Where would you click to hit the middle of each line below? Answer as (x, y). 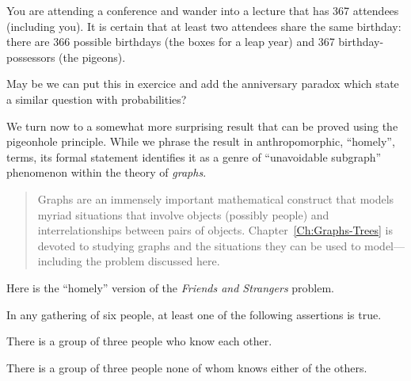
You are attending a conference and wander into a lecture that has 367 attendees (203, 10)
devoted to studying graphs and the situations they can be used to (199, 245)
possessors (31, 57)
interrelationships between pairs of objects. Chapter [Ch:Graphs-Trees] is (215, 230)
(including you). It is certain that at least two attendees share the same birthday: (204, 26)
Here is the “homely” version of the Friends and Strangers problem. (170, 287)
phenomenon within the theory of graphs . (107, 172)
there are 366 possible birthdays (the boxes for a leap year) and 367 (171, 42)
